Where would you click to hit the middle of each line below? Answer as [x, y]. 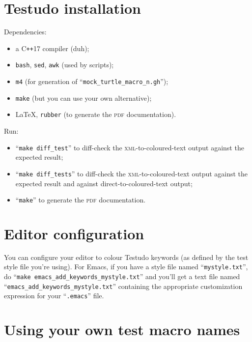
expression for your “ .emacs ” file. [54, 296]
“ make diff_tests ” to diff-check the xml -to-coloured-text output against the [132, 173]
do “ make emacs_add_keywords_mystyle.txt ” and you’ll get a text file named [122, 276]
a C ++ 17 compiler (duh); [52, 48]
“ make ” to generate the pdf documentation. [81, 200]
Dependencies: [25, 32]
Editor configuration [74, 233]
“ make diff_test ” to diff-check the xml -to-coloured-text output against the [130, 147]
